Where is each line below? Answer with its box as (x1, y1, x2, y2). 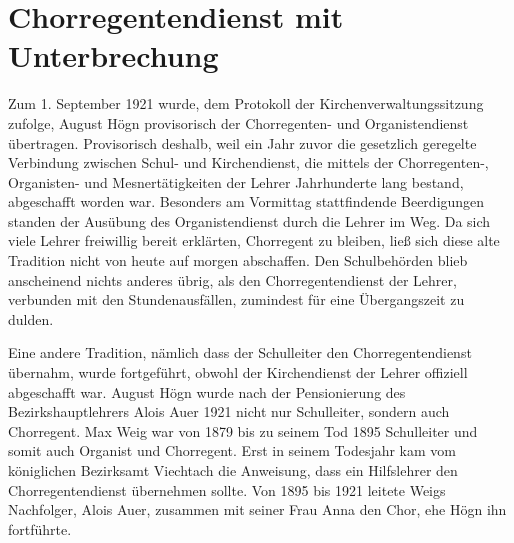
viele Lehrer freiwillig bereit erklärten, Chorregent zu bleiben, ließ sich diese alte (8, 230, 500, 251)
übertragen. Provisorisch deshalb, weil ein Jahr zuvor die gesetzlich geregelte (8, 132, 477, 153)
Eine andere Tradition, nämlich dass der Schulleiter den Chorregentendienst (8, 342, 472, 363)
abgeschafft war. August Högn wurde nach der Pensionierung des (8, 381, 406, 402)
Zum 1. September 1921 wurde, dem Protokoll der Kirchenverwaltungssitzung (8, 93, 484, 114)
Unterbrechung (8, 35, 219, 76)
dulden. (8, 308, 54, 329)
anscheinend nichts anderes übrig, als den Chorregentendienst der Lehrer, (8, 269, 457, 290)
